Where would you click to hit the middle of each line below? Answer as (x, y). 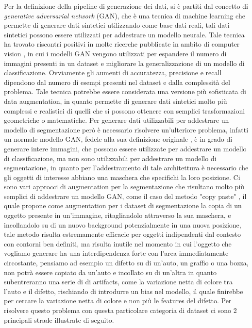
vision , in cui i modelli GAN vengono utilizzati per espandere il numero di (115, 53)
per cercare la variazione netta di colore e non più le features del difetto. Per (118, 301)
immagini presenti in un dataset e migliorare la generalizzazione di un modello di (124, 63)
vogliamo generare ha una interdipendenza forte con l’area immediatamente (116, 253)
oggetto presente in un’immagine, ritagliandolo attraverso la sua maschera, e (118, 215)
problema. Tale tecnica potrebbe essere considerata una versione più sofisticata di (125, 91)
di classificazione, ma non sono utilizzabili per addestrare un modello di (110, 158)
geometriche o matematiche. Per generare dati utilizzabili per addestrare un (117, 120)
